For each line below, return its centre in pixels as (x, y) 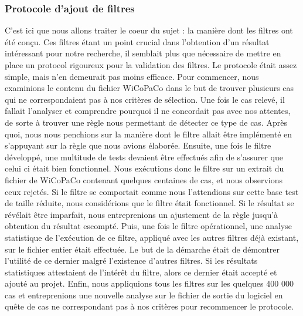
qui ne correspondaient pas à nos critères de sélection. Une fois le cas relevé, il (145, 99)
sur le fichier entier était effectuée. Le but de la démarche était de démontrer (142, 249)
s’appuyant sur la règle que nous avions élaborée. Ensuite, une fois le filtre (138, 145)
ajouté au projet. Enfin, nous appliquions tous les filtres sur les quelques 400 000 (149, 283)
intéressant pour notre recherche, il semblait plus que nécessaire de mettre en (143, 53)
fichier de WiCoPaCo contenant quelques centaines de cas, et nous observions (144, 179)
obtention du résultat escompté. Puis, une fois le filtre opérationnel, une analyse (148, 226)
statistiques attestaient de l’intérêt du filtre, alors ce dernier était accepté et (141, 272)
